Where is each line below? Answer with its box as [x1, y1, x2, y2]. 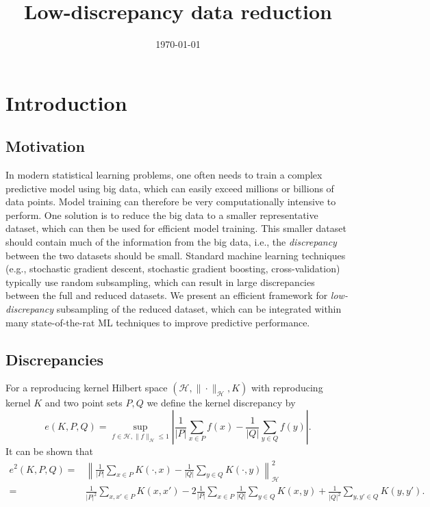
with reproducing [251, 380, 323, 395]
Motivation [5, 135, 85, 157]
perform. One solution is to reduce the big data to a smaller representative [5, 207, 318, 222]
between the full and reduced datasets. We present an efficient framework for [5, 288, 328, 302]
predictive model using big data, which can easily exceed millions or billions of [5, 181, 334, 195]
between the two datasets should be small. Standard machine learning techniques [5, 248, 346, 262]
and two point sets [45, 395, 123, 410]
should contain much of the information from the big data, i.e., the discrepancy [5, 235, 337, 249]
